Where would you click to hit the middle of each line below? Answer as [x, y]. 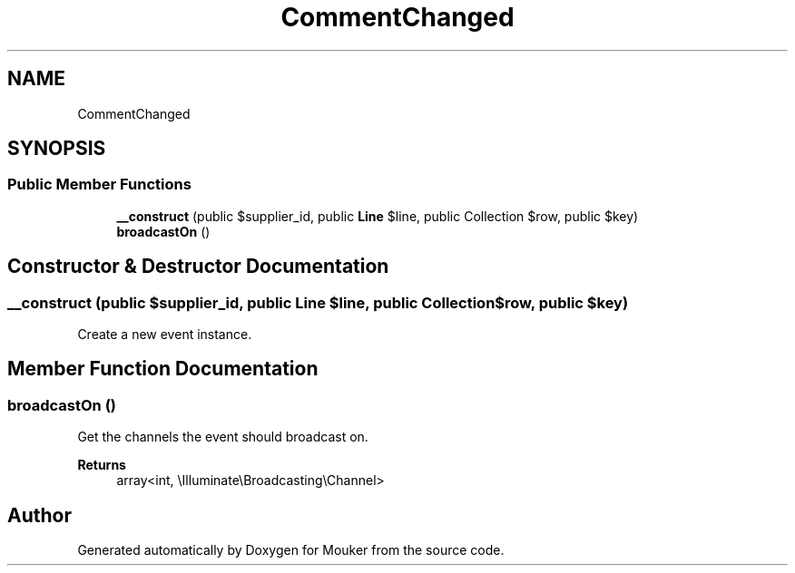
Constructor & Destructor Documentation [198, 267]
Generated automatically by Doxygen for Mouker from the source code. [291, 550]
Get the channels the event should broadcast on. [223, 437]
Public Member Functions [99, 185]
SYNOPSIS [57, 149]
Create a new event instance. [165, 335]
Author [39, 515]
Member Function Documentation [163, 369]
